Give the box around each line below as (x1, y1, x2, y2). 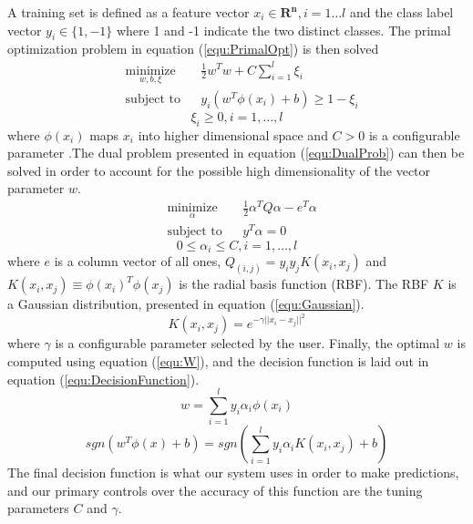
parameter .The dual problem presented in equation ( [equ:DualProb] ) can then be (7, 143, 465, 162)
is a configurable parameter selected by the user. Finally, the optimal (55, 334, 440, 353)
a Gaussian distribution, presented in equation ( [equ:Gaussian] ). (7, 294, 365, 313)
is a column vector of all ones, (54, 252, 221, 271)
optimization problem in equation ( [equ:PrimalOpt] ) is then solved (7, 39, 379, 58)
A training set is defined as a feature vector (7, 3, 250, 21)
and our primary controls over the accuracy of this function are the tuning (7, 480, 423, 499)
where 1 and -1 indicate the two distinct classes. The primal (116, 20, 451, 39)
